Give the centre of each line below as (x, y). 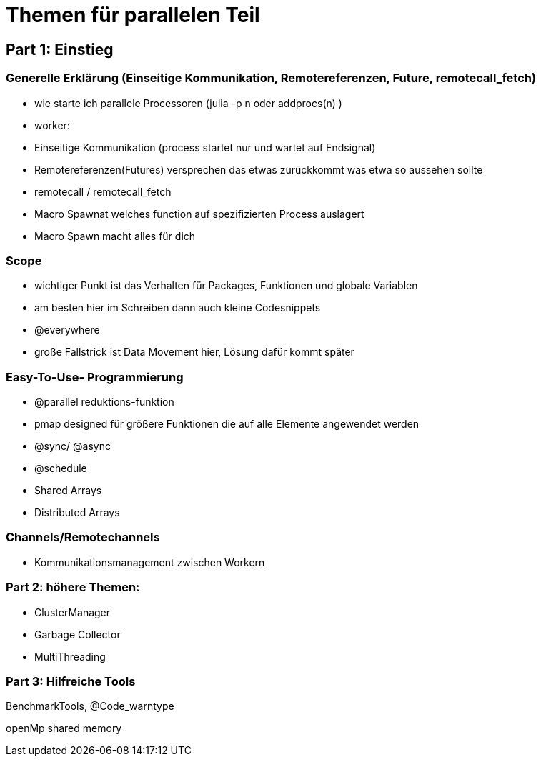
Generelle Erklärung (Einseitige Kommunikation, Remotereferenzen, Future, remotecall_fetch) (271, 78)
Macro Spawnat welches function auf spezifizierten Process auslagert (199, 214)
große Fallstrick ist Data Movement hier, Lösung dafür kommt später (194, 352)
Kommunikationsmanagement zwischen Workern (150, 562)
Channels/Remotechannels (83, 537)
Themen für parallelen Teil (133, 15)
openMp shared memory (64, 728)
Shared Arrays (68, 491)
